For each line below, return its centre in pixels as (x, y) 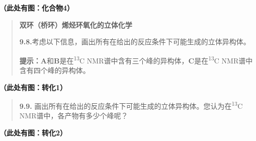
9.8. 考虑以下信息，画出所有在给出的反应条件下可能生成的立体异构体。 (135, 42)
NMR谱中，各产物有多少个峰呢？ (74, 116)
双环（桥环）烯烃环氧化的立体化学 (76, 24)
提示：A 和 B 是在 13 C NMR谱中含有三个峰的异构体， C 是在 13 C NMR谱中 (136, 59)
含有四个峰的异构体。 (55, 70)
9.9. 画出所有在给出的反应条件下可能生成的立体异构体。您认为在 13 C (131, 105)
